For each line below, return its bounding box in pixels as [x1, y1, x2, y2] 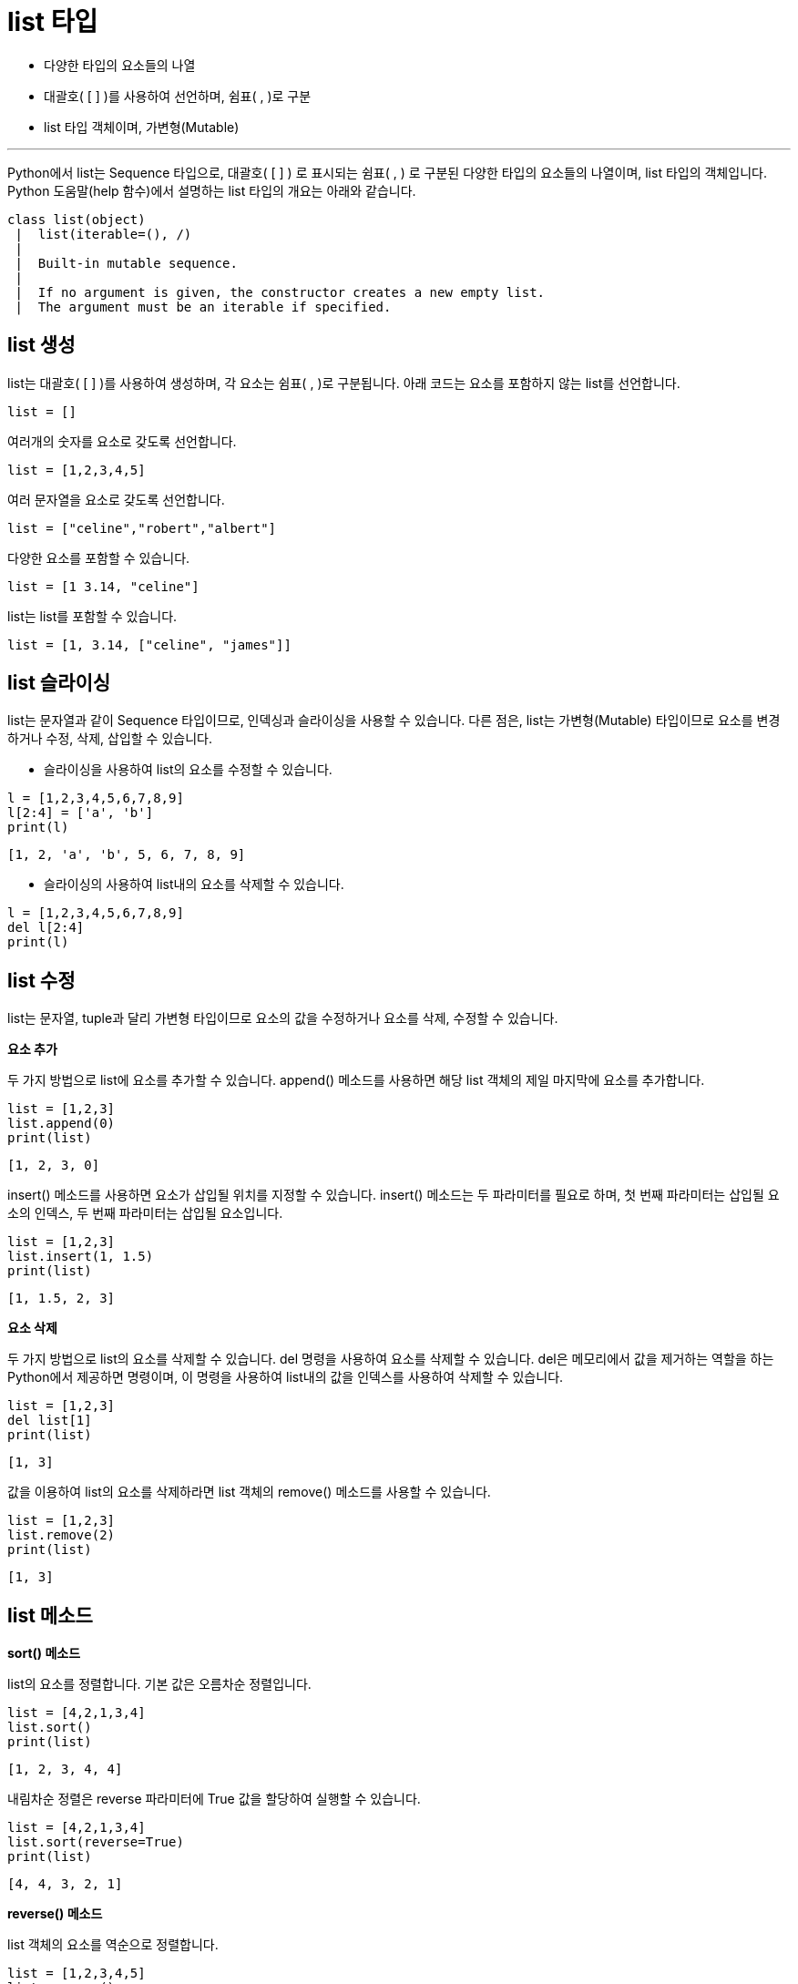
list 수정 [7, 968, 76, 992]
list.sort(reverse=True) [7, 1835, 184, 1850]
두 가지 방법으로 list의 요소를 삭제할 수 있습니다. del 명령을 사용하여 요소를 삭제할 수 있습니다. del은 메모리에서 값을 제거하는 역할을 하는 [7, 1351, 774, 1367]
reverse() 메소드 [7, 1906, 103, 1922]
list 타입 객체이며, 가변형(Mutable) [44, 118, 240, 135]
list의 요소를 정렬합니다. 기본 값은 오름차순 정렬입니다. [7, 1676, 312, 1693]
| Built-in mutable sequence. [15, 255, 238, 271]
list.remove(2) [7, 1528, 116, 1543]
